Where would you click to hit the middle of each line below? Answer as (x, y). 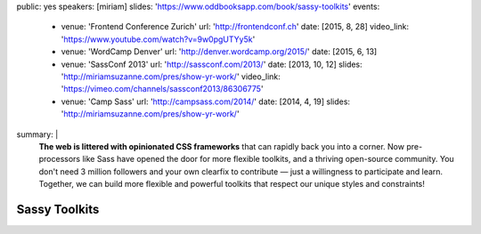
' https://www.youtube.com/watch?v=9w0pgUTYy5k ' (158, 39)
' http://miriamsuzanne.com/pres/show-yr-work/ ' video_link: (171, 77)
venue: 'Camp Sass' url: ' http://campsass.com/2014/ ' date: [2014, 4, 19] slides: (206, 101)
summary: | (37, 134)
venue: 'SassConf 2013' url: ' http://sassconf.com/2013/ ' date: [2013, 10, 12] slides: (212, 64)
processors (59, 159)
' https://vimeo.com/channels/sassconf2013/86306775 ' (162, 89)
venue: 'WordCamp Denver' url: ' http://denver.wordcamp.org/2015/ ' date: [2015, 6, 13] (219, 52)
